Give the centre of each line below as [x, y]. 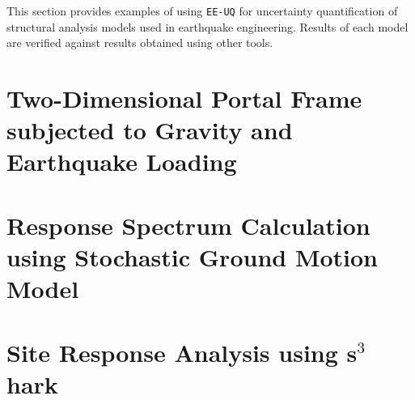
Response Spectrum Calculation [188, 225]
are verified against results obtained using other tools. [140, 43]
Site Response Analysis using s [182, 352]
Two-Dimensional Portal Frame [184, 98]
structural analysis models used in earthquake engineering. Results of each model [207, 26]
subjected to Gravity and [150, 130]
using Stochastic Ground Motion [193, 256]
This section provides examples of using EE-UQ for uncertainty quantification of [202, 11]
